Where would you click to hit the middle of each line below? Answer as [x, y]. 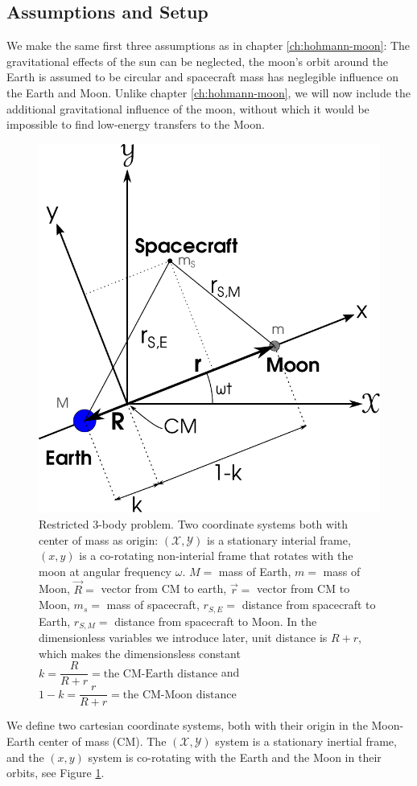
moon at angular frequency [105, 571]
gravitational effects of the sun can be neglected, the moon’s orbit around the [198, 61]
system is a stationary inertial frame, [306, 741]
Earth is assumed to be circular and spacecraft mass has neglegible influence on [202, 77]
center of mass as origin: [99, 539]
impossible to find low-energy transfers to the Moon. [136, 124]
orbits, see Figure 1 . [56, 773]
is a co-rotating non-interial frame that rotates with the [216, 556]
